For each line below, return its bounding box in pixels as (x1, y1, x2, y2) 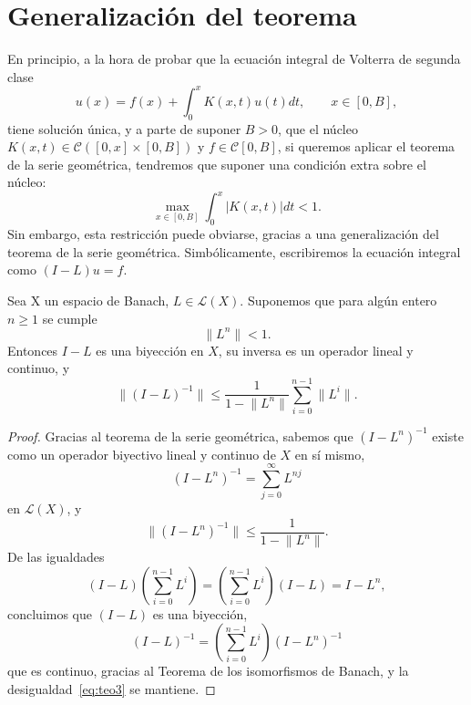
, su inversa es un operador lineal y (218, 340, 414, 359)
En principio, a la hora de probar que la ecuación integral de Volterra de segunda (7, 49, 461, 68)
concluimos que (7, 604, 93, 623)
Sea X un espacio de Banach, (7, 291, 169, 310)
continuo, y (7, 358, 70, 378)
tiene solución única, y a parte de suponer (7, 119, 241, 138)
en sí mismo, (294, 444, 365, 463)
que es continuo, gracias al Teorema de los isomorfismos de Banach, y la (7, 661, 409, 680)
